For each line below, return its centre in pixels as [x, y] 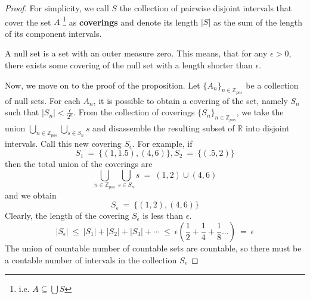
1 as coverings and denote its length [131, 21]
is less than [163, 215]
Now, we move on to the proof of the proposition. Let [103, 85]
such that [22, 112]
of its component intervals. [53, 33]
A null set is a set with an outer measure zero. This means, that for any [136, 53]
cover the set [28, 22]
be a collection [272, 85]
